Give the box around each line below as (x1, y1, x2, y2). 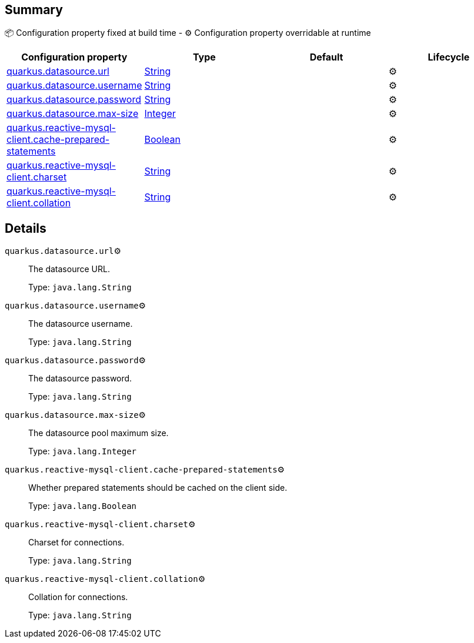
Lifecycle (428, 51, 470, 63)
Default (309, 51, 343, 63)
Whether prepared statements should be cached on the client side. (28, 483, 288, 493)
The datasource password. (28, 373, 132, 384)
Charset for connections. (28, 537, 125, 548)
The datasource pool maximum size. (28, 428, 169, 438)
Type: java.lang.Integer (28, 446, 137, 457)
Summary (5, 2, 63, 17)
